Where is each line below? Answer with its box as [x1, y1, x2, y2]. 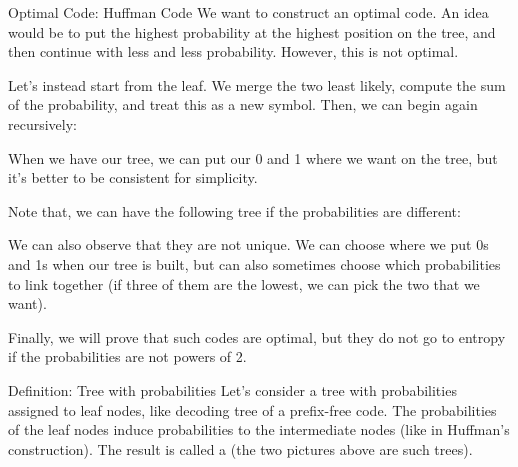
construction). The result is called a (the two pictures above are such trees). [8, 438, 473, 459]
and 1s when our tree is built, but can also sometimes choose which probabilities [8, 253, 501, 274]
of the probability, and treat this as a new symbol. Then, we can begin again [8, 94, 478, 115]
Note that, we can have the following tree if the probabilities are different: [8, 200, 461, 221]
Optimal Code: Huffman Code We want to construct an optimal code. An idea [8, 2, 489, 22]
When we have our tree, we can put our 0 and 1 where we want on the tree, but [8, 147, 498, 168]
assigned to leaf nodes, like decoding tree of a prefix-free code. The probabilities [8, 399, 497, 420]
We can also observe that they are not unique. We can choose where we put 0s [8, 234, 489, 255]
